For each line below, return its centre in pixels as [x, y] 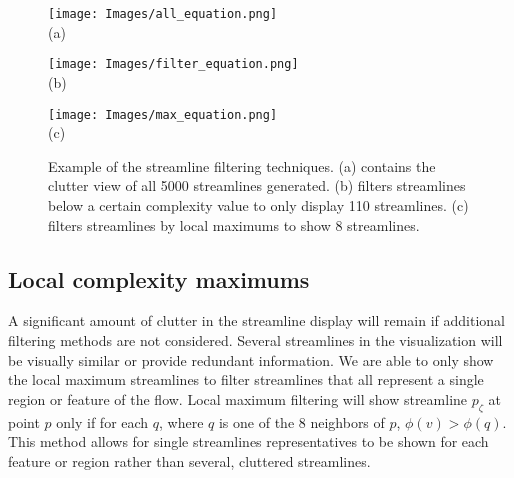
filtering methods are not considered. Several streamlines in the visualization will [255, 339]
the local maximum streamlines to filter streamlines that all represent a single [246, 379]
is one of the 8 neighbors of [301, 421]
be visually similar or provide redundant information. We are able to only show [251, 359]
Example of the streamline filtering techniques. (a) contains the [242, 165]
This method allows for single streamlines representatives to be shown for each [248, 441]
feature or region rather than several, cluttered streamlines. [189, 460]
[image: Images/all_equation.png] [163, 14]
